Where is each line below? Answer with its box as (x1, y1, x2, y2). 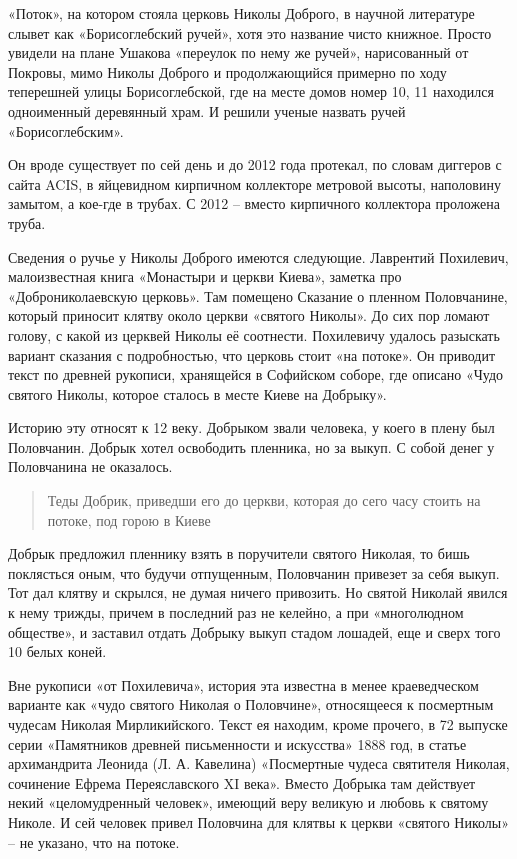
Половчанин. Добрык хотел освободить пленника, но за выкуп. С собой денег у (8, 436, 495, 457)
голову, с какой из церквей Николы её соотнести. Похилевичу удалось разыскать (8, 324, 500, 345)
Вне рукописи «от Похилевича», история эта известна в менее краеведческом (8, 674, 479, 695)
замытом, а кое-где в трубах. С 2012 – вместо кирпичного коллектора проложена (8, 193, 500, 214)
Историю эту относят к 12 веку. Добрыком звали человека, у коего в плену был (8, 417, 495, 438)
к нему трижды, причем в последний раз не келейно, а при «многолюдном (8, 602, 464, 623)
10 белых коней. (8, 641, 107, 662)
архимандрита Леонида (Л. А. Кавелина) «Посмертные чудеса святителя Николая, (8, 753, 510, 774)
